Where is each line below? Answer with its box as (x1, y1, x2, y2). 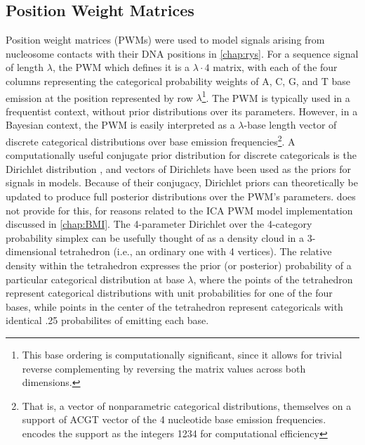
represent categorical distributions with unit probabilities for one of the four (6, 285, 333, 300)
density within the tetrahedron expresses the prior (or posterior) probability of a (6, 258, 352, 273)
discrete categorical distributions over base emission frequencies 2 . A (6, 132, 296, 148)
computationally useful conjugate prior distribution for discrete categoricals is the (6, 148, 357, 162)
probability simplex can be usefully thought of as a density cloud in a (6, 230, 305, 245)
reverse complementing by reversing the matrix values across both (22, 361, 306, 375)
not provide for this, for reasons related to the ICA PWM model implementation (6, 202, 353, 217)
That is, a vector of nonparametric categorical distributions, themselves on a (22, 398, 352, 413)
